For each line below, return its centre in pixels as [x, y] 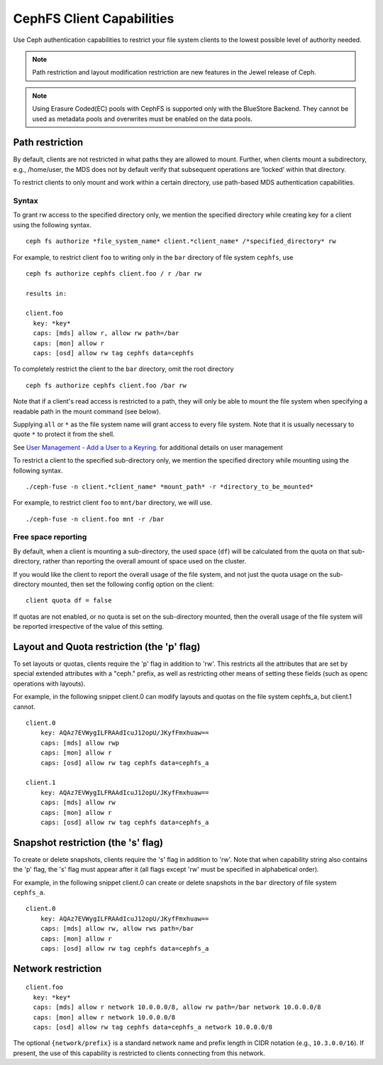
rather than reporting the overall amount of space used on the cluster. [145, 561]
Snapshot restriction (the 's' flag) [88, 842]
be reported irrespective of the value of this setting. [89, 627]
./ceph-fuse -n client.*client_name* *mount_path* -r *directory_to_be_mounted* [170, 486]
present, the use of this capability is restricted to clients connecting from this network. [139, 1053]
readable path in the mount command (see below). [87, 411]
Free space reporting [50, 537]
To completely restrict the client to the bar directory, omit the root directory [123, 369]
